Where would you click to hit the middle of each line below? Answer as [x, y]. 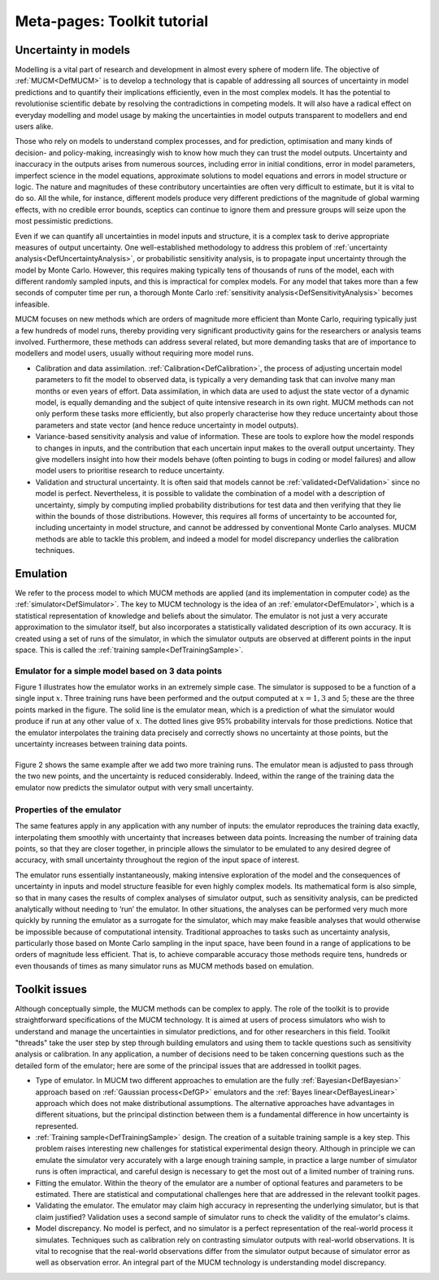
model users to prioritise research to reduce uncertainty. [130, 471]
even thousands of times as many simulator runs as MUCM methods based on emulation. [165, 966]
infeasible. [33, 304]
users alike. [34, 127]
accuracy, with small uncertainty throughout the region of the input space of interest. [157, 860]
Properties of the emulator [68, 809]
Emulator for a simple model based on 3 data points [119, 671]
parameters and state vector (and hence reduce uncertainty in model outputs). [167, 425]
